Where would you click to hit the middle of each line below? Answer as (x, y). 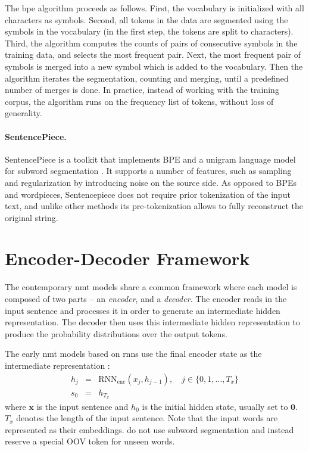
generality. (24, 113)
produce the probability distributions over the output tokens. (116, 333)
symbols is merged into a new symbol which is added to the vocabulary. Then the (154, 66)
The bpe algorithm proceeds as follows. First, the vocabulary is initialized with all (154, 8)
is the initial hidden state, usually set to (215, 406)
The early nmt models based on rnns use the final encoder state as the (133, 354)
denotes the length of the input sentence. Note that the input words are (147, 418)
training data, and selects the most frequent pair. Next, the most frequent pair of (153, 55)
